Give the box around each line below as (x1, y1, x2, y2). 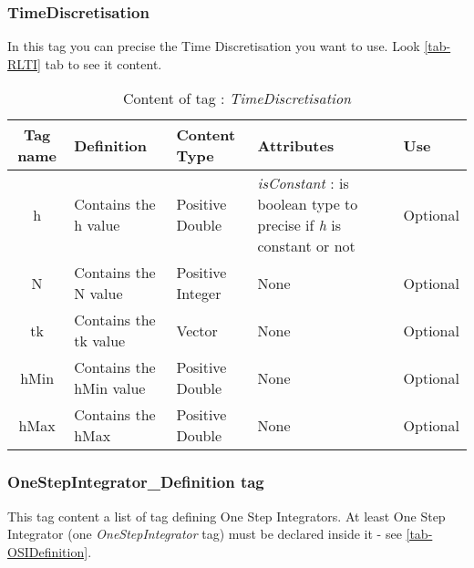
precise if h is (257, 214, 342, 236)
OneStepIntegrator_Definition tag (7, 470, 264, 493)
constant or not (257, 235, 355, 257)
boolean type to (257, 193, 358, 215)
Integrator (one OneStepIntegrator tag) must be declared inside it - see (7, 524, 402, 543)
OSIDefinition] (7, 542, 88, 561)
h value (74, 214, 120, 236)
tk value (74, 330, 126, 352)
